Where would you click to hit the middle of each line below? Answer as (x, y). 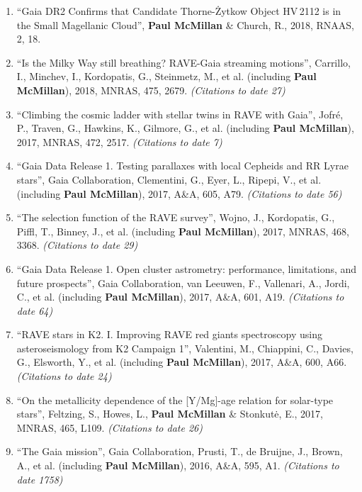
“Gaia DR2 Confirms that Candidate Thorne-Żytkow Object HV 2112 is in (179, 11)
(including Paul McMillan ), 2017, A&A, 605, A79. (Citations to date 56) (179, 193)
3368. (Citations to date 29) (77, 245)
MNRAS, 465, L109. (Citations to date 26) (109, 427)
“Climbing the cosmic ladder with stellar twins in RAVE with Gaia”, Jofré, (180, 114)
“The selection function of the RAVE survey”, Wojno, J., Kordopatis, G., (176, 217)
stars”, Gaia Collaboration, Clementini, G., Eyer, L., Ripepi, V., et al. (169, 179)
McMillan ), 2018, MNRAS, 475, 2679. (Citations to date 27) (151, 90)
